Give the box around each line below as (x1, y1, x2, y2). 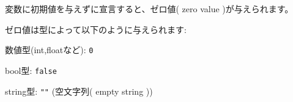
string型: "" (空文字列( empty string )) (5, 84, 153, 97)
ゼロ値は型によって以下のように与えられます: (5, 23, 187, 35)
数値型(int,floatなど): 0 (5, 43, 94, 56)
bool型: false (5, 64, 57, 76)
